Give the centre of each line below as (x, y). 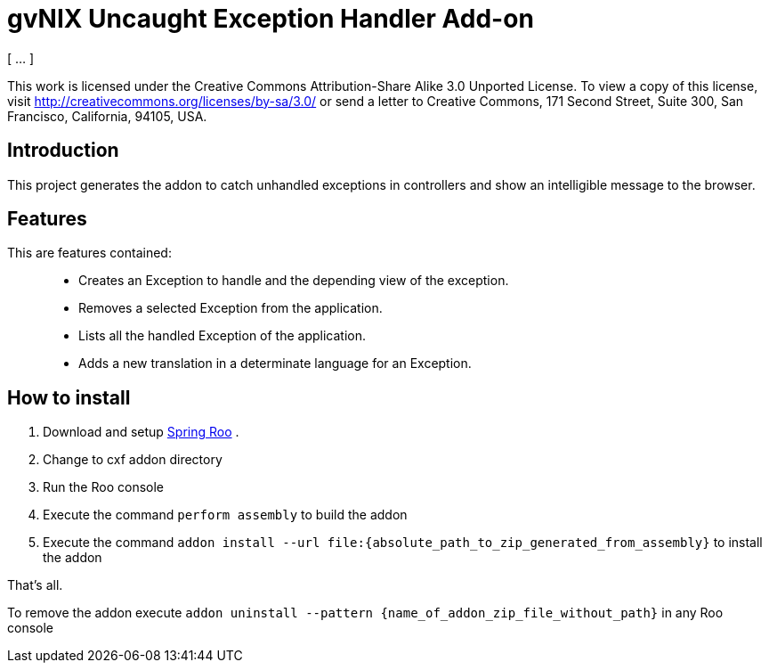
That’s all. (35, 585)
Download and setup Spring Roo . (141, 432)
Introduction (63, 151)
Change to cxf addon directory (133, 460)
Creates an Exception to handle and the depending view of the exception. (294, 281)
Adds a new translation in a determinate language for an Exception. (275, 364)
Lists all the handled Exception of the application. (223, 336)
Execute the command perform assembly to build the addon (225, 515)
